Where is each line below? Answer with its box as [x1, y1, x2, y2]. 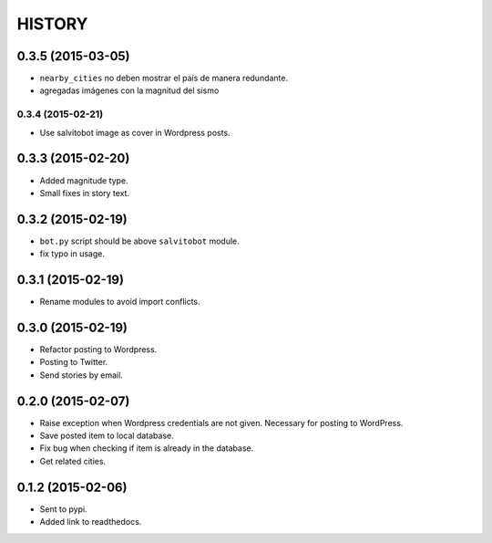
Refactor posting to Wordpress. [39, 344, 158, 355]
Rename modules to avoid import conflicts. [39, 297, 200, 308]
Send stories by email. [39, 370, 123, 381]
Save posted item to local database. [39, 430, 174, 442]
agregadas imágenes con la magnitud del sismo [39, 85, 220, 96]
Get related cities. [39, 455, 107, 466]
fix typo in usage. [39, 248, 105, 259]
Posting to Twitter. [39, 357, 108, 368]
